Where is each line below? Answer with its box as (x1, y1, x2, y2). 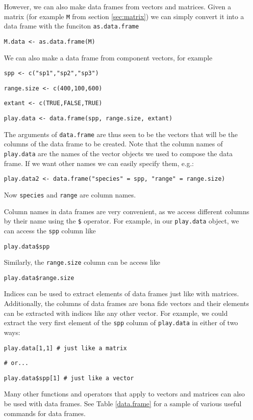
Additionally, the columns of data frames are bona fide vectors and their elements (4, 298, 249, 308)
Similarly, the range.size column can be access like (4, 257, 160, 267)
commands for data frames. (4, 408, 86, 418)
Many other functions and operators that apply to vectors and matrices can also (4, 389, 245, 399)
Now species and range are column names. (4, 189, 136, 199)
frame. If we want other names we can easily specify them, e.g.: (4, 158, 194, 168)
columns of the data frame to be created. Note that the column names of (4, 139, 223, 149)
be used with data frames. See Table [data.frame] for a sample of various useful (4, 398, 242, 409)
